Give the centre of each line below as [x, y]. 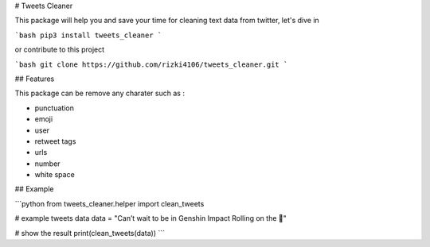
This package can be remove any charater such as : [100, 93]
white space [55, 175]
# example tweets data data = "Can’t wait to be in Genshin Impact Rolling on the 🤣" [150, 218]
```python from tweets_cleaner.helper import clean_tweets [109, 203]
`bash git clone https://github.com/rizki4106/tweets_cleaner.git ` [151, 64]
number [47, 164]
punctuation [55, 108]
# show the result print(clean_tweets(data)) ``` [90, 233]
